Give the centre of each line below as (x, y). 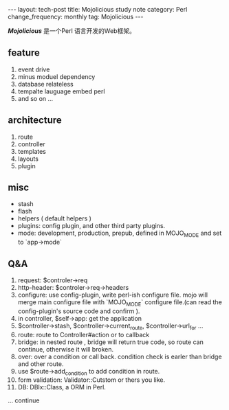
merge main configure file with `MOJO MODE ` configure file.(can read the (120, 303)
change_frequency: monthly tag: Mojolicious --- (76, 16)
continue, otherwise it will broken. (66, 349)
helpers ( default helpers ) (55, 218)
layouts (28, 159)
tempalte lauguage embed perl (61, 91)
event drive (34, 69)
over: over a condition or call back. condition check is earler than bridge (120, 356)
